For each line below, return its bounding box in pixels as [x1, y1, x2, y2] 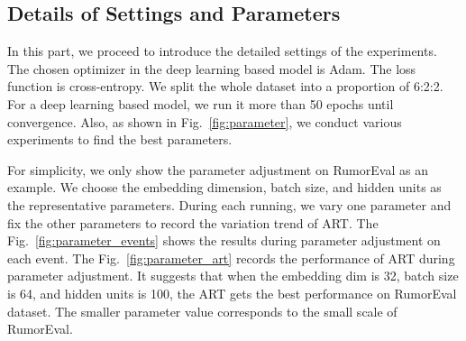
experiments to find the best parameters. [7, 130, 233, 149]
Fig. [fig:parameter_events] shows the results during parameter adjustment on [7, 231, 441, 250]
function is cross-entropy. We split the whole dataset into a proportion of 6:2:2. [7, 77, 443, 96]
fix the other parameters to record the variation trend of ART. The [7, 213, 379, 232]
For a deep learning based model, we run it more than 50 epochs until [7, 94, 394, 113]
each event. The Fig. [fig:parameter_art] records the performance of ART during [7, 248, 455, 267]
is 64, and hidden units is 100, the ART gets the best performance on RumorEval [7, 283, 457, 302]
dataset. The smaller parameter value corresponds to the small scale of [7, 301, 397, 320]
